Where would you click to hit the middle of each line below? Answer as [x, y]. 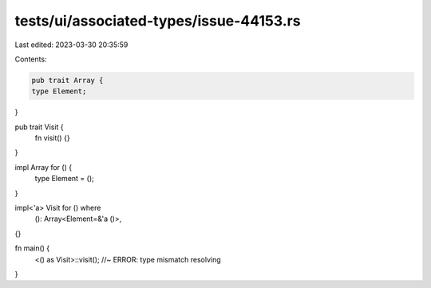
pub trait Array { [67, 80]
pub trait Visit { [39, 127]
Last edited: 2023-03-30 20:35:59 [71, 45]
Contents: [31, 59]
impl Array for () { [43, 167]
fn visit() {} [53, 138]
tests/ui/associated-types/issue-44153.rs [158, 21]
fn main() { [32, 248]
